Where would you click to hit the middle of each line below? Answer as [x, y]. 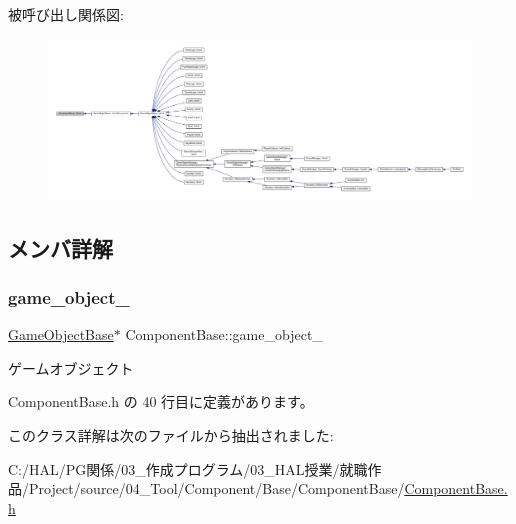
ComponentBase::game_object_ [224, 334]
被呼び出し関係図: [66, 14]
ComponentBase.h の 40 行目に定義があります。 [161, 401]
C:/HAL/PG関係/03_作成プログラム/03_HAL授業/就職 [188, 468]
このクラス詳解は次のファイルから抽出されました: [171, 435]
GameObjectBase [61, 334]
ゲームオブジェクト [71, 367]
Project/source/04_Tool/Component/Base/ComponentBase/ [216, 488]
